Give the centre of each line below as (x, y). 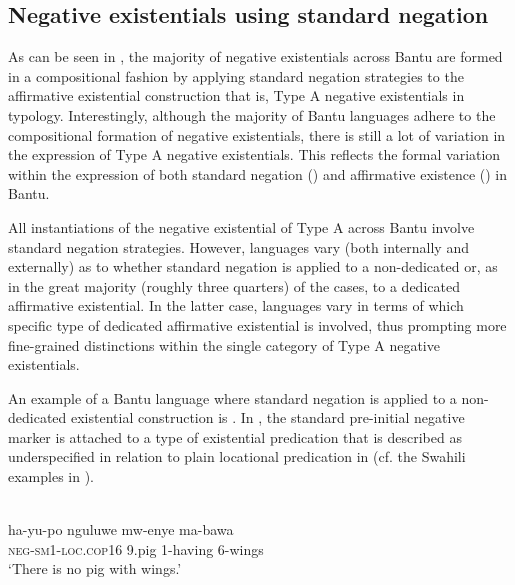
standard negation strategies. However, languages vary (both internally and (238, 246)
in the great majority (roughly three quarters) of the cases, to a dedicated (234, 285)
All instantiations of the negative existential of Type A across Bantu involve (241, 226)
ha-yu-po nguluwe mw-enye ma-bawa (121, 529)
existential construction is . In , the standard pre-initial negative (267, 417)
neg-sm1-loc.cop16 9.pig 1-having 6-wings (136, 548)
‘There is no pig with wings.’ (95, 568)
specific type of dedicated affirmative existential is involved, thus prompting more (257, 324)
